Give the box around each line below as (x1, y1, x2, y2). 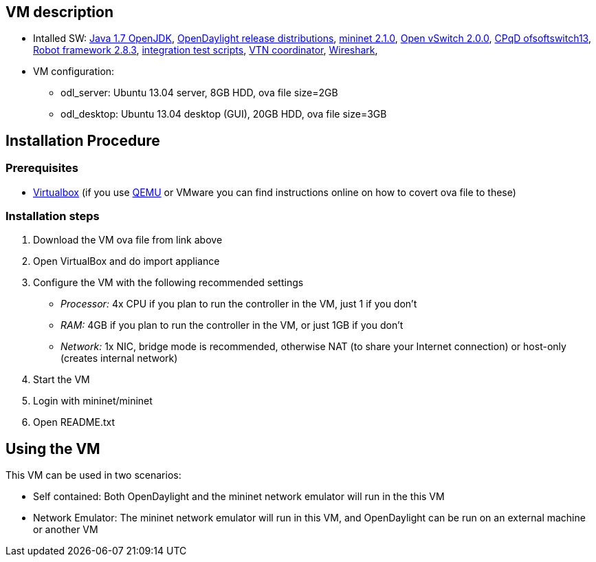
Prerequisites (5, 161, 78, 175)
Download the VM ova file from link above (33, 234, 223, 246)
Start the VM (33, 374, 90, 386)
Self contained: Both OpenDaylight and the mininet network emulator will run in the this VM (33, 490, 445, 503)
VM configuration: (33, 65, 115, 78)
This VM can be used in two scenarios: (5, 469, 181, 482)
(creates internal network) (60, 352, 178, 365)
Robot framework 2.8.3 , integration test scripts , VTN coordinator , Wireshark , (33, 44, 378, 56)
